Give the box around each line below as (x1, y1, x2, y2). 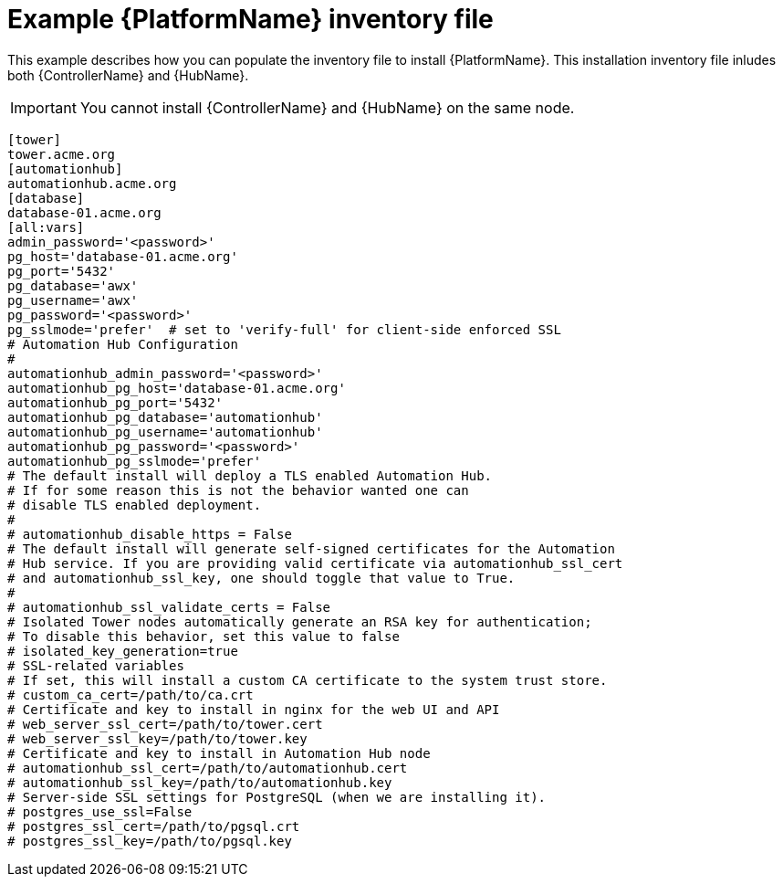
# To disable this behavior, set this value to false (7, 628, 400, 644)
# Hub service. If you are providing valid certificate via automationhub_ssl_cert (7, 555, 623, 571)
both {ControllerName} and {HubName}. (7, 67, 249, 83)
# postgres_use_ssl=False (7, 804, 193, 819)
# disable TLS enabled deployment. (7, 497, 262, 512)
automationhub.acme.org (7, 175, 177, 191)
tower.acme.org (7, 146, 116, 162)
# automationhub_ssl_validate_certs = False (7, 599, 331, 615)
